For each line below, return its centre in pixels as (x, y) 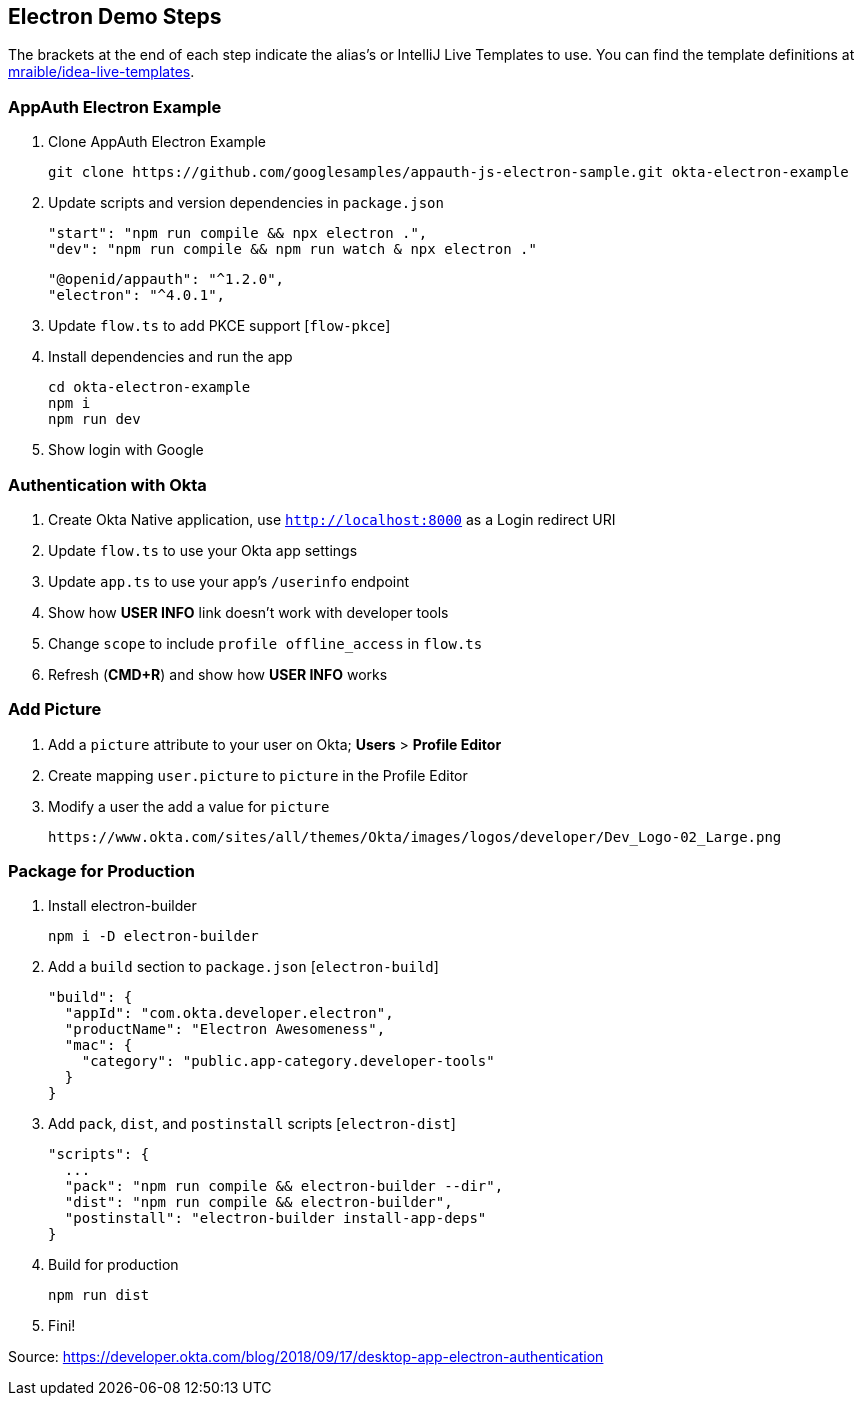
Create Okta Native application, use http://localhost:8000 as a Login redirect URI (332, 519)
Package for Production (101, 871)
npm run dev (94, 419)
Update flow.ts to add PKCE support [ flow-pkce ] (219, 326)
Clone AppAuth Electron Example (157, 142)
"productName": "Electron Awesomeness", (225, 1029)
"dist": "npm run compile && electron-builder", (258, 1202)
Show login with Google (126, 450)
